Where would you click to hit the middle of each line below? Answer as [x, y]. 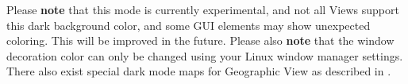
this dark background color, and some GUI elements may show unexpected [189, 25]
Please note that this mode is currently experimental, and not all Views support [203, 9]
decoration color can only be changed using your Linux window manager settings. [205, 55]
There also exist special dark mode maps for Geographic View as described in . [199, 71]
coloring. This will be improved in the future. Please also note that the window [200, 40]
